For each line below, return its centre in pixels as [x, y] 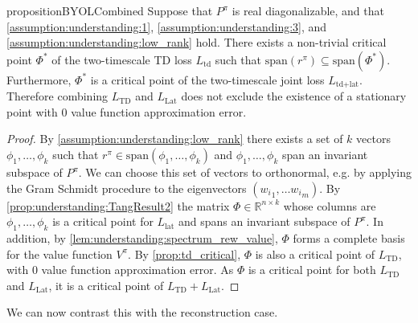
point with [32, 111]
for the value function [59, 253]
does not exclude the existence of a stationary [294, 96]
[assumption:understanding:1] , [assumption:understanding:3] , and [167, 26]
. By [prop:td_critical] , [184, 253]
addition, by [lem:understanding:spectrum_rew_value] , [142, 238]
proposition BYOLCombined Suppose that [110, 10]
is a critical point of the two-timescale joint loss [207, 79]
